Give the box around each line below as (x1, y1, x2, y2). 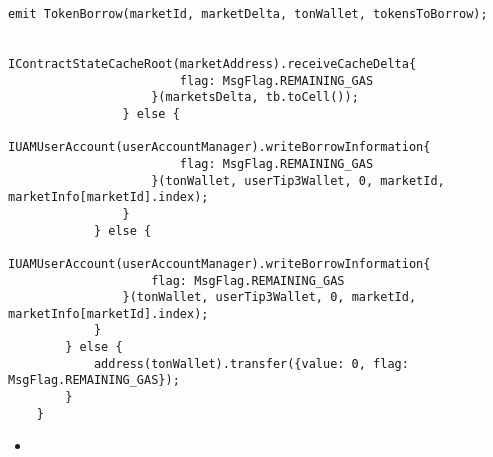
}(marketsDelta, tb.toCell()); (151, 90, 359, 105)
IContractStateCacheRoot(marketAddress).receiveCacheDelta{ (8, 56, 417, 71)
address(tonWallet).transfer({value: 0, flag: (93, 356, 409, 371)
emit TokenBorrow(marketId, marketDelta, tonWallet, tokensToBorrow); (8, 7, 488, 21)
